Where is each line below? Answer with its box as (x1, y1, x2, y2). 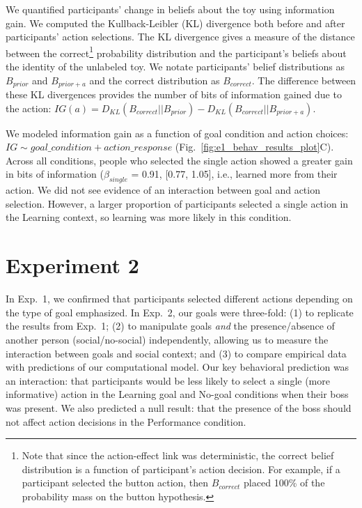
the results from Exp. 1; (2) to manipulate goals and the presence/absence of (6, 318, 335, 333)
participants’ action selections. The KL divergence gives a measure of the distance (6, 29, 355, 44)
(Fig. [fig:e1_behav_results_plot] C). (175, 139, 334, 154)
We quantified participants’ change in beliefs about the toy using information (6, 2, 335, 16)
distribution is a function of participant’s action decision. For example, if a (22, 461, 340, 476)
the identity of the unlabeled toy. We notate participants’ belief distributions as (6, 59, 345, 74)
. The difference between (251, 72, 356, 87)
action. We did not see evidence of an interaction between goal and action (6, 183, 320, 197)
